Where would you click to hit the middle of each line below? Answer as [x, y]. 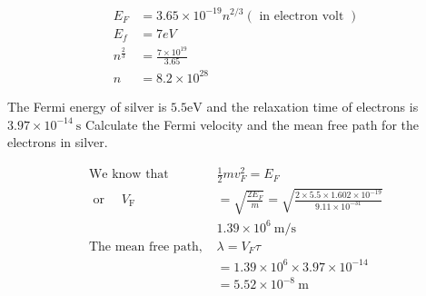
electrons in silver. [58, 142]
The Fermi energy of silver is [87, 106]
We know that [129, 175]
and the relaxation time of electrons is [312, 106]
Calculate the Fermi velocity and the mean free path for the [252, 124]
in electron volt [302, 16]
